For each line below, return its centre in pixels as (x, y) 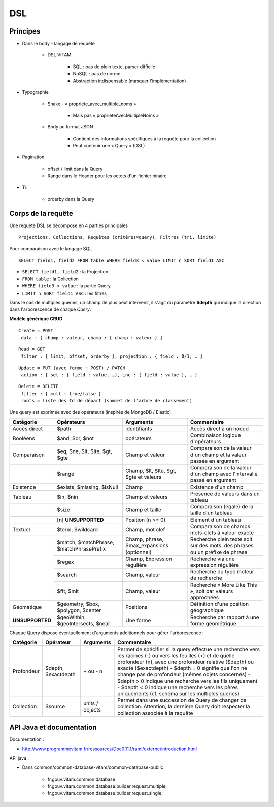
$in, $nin (67, 497)
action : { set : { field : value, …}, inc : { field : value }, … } (109, 375)
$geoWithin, (71, 617)
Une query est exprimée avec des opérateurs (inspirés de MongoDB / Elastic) (90, 412)
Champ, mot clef (145, 530)
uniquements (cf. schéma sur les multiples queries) (178, 694)
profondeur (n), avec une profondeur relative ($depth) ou (185, 662)
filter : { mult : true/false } (61, 393)
